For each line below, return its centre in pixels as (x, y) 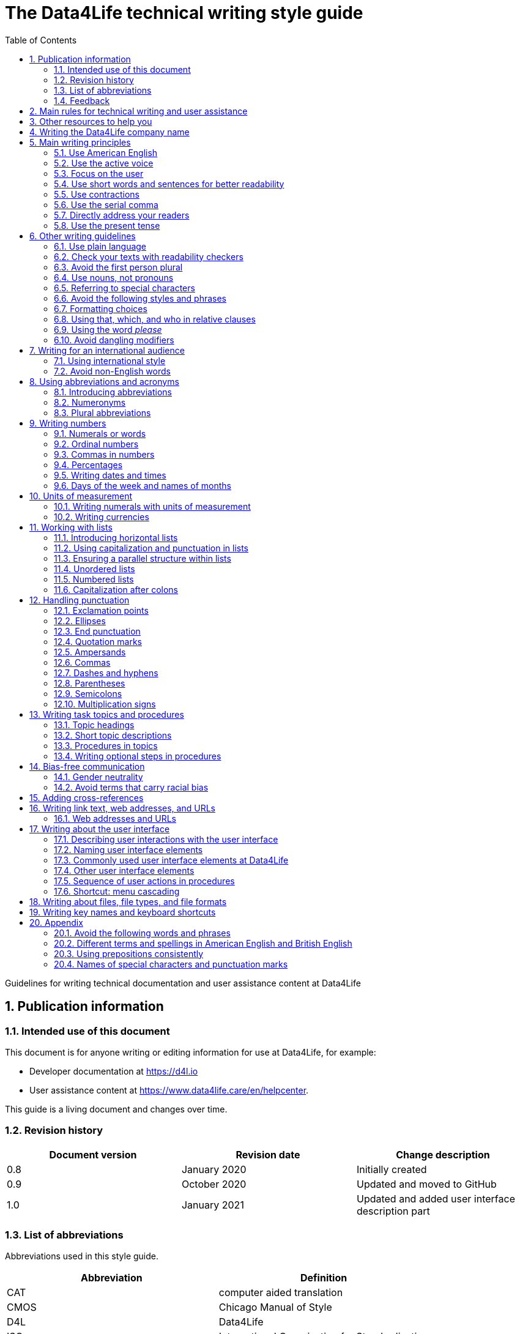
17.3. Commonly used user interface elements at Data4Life (171, 860)
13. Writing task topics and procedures (107, 714)
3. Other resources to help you (91, 121)
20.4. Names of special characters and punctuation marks (171, 964)
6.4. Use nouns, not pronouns (114, 277)
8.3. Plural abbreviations (102, 412)
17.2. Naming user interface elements (128, 849)
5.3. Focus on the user (99, 173)
